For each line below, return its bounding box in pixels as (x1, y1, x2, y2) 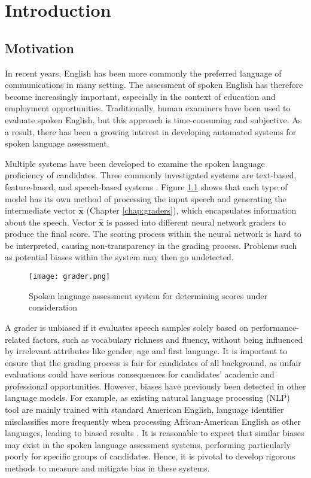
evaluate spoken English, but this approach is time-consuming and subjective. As (5, 113, 302, 126)
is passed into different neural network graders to (106, 215, 286, 228)
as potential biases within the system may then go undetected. (5, 251, 234, 263)
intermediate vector (5, 204, 76, 217)
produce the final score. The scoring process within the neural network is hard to (5, 227, 301, 240)
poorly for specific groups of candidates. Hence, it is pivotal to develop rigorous (5, 450, 295, 462)
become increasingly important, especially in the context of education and (5, 90, 276, 102)
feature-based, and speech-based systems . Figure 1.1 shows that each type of (5, 180, 288, 193)
